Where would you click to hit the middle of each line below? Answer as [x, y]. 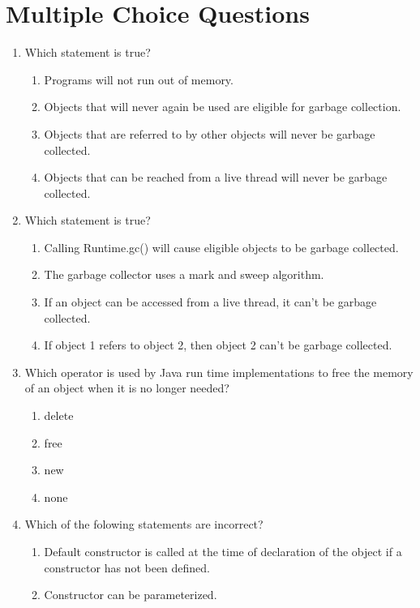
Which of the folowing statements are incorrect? [144, 524]
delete [59, 415]
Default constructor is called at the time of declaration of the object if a [223, 551]
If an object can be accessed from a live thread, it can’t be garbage [210, 302]
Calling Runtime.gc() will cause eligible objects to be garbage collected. [221, 247]
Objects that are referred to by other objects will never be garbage [210, 133]
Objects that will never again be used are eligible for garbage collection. [223, 107]
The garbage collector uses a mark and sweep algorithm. [184, 274]
